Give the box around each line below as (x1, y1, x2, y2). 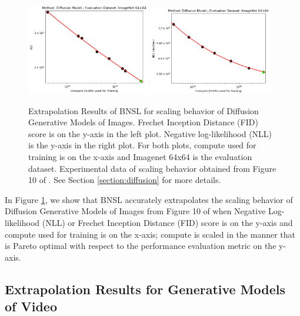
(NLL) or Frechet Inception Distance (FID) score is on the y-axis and (42, 216, 293, 228)
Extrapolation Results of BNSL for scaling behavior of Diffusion (28, 104, 259, 117)
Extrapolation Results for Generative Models (5, 280, 286, 298)
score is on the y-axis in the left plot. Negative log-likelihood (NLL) (28, 127, 272, 139)
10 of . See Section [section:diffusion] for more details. (28, 174, 221, 186)
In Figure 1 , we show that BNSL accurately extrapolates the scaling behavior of (5, 193, 293, 205)
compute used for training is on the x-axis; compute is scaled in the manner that (5, 228, 295, 240)
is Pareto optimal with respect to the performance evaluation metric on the (5, 240, 276, 252)
